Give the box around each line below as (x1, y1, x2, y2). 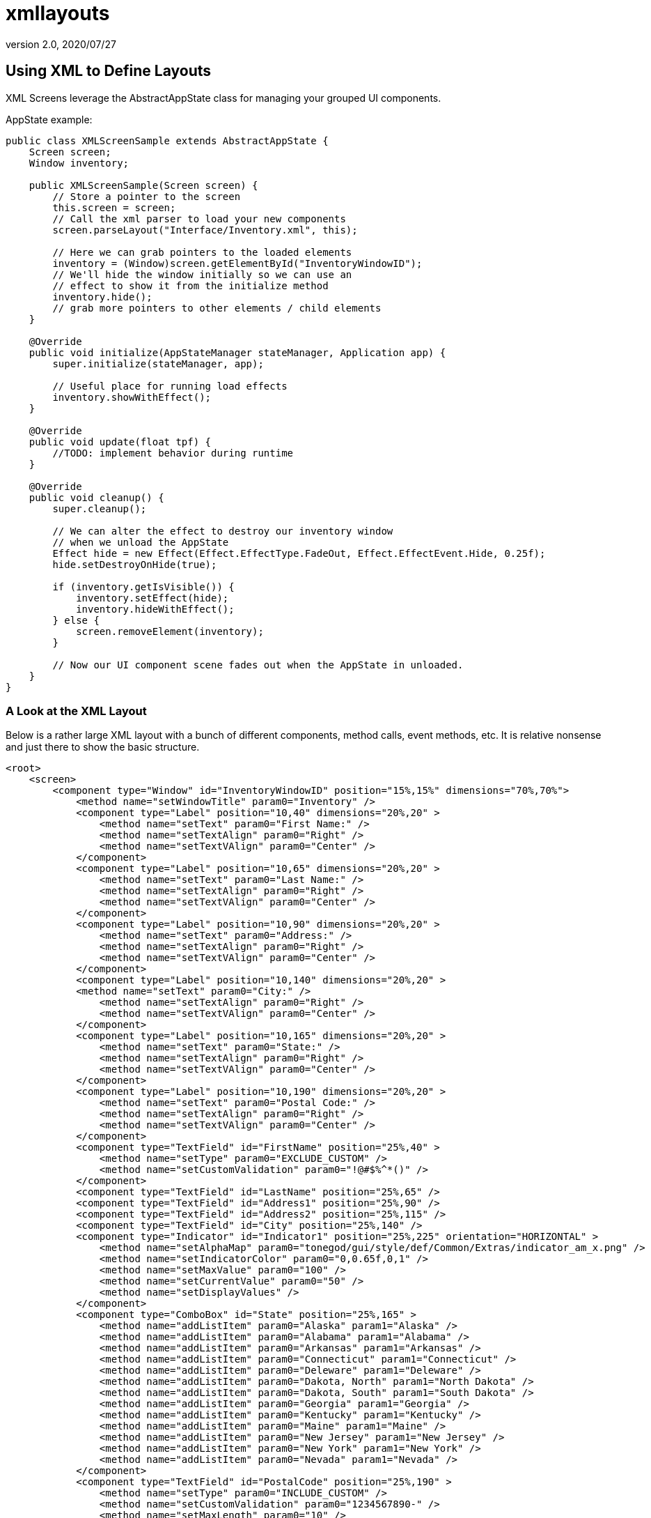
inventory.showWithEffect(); (52, 391, 212, 403)
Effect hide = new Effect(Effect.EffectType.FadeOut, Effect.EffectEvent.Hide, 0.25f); (52, 547, 546, 559)
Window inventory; (29, 157, 130, 169)
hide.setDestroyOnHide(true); (52, 558, 217, 570)
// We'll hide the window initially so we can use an (52, 268, 352, 280)
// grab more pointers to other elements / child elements (52, 302, 382, 314)
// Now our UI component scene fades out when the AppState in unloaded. (52, 659, 464, 670)
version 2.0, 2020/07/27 (6, 38, 116, 50)
